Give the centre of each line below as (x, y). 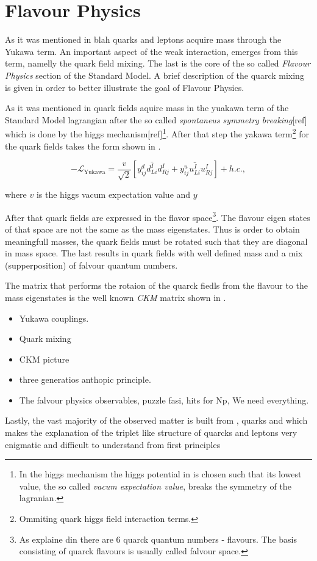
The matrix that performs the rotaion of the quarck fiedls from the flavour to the (157, 285)
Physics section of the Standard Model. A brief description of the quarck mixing (155, 75)
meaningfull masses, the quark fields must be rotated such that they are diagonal (156, 241)
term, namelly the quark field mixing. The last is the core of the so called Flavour (158, 63)
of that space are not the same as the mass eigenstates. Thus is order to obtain (152, 229)
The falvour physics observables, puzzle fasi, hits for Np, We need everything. (164, 400)
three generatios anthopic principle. (85, 379)
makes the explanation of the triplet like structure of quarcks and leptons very (151, 433)
